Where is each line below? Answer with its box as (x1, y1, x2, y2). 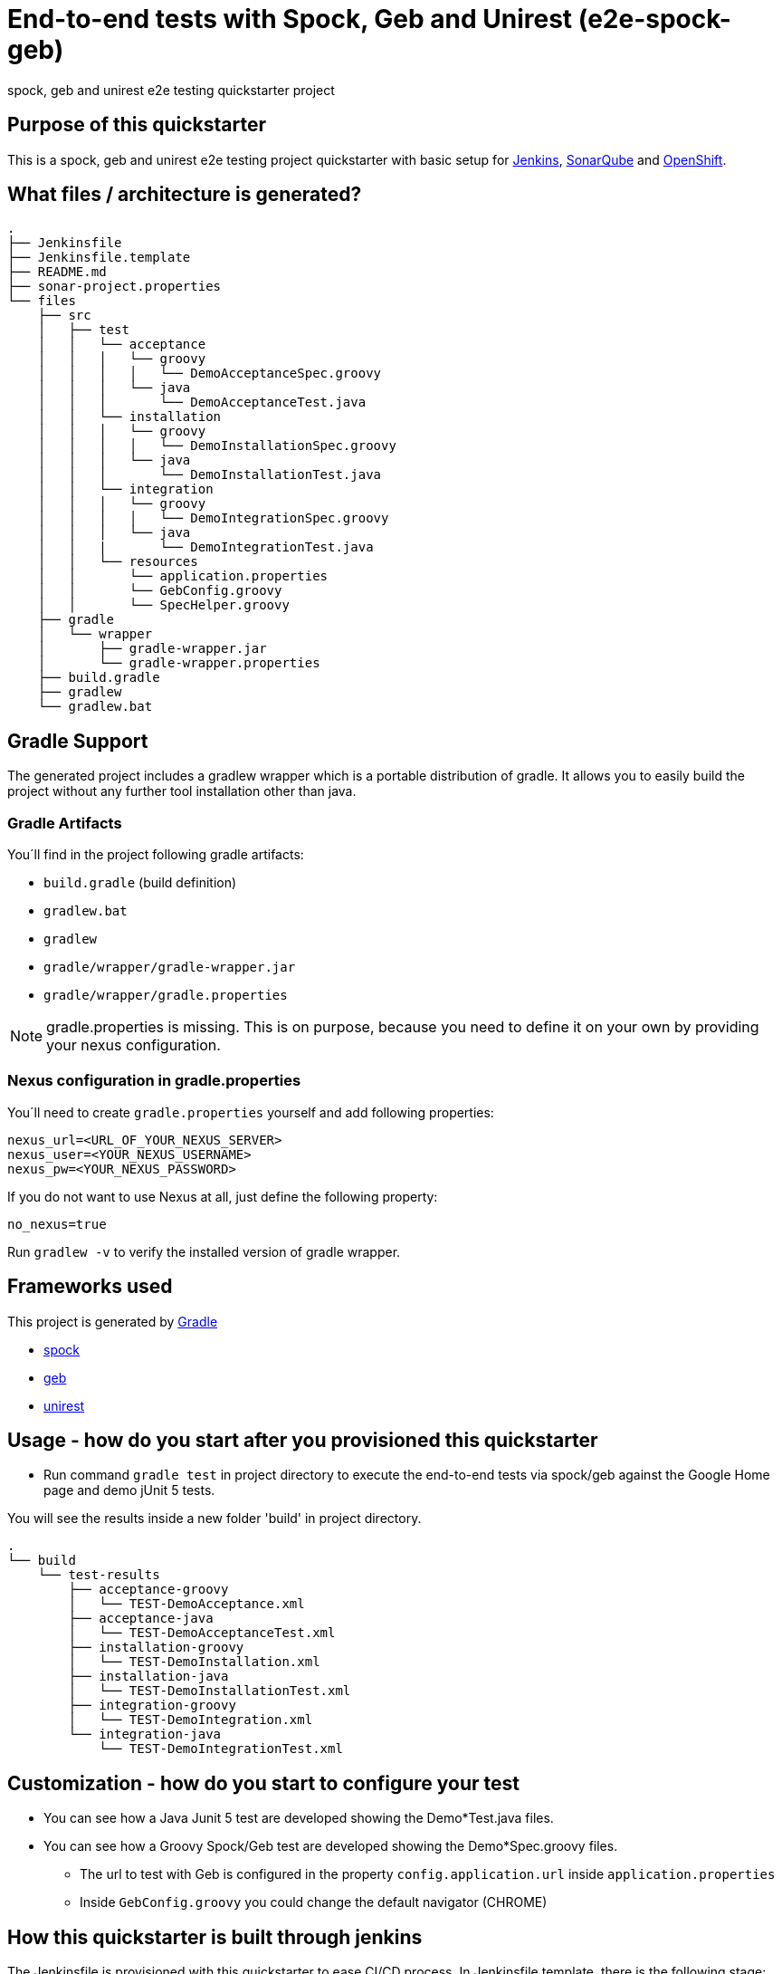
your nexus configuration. (46, 1036, 221, 1055)
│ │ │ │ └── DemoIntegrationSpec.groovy (37, 511, 389, 526)
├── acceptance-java (68, 1611, 214, 1626)
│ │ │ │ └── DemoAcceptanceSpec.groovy (37, 366, 382, 381)
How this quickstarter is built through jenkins (7, 1925, 423, 1949)
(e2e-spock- (577, 4, 731, 34)
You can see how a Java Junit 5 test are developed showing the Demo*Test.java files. (43, 1810, 554, 1826)
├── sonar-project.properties (7, 279, 222, 294)
